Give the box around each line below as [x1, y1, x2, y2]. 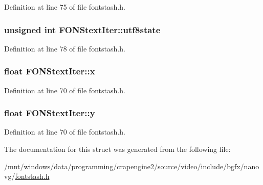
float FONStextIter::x [4, 65, 95, 77]
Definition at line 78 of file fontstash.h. [4, 43, 125, 54]
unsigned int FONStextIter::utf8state [4, 23, 161, 36]
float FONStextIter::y [4, 107, 95, 119]
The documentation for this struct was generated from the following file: [4, 144, 231, 154]
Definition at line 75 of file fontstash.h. [4, 2, 125, 12]
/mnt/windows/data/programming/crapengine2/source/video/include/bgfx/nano [4, 161, 259, 171]
